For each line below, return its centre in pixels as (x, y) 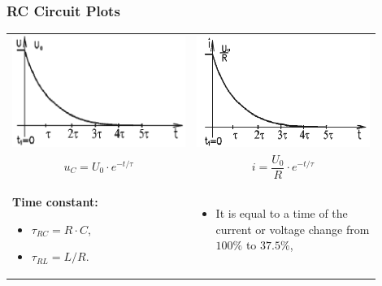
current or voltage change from (293, 229)
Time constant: (55, 201)
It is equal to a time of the (282, 212)
